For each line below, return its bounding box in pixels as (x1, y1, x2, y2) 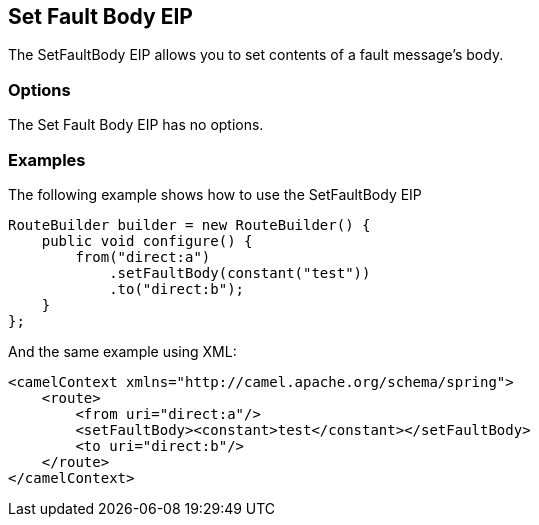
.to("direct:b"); (109, 280, 245, 297)
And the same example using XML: (8, 342, 237, 360)
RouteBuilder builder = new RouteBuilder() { (8, 216, 371, 233)
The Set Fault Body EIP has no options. (8, 116, 264, 134)
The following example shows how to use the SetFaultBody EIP (8, 185, 422, 203)
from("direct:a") (75, 248, 211, 265)
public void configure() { (41, 232, 253, 249)
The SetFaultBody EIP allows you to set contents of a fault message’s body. (8, 46, 504, 64)
